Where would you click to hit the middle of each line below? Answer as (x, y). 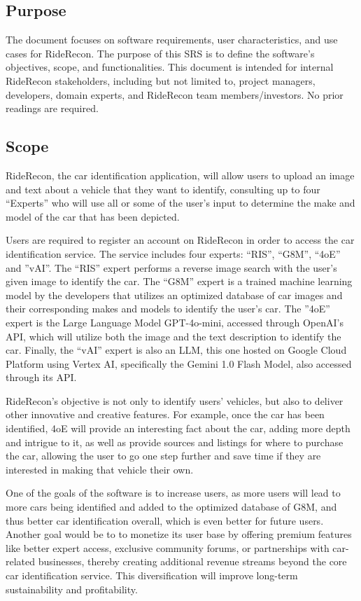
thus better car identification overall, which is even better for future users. (165, 520)
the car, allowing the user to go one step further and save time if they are (163, 456)
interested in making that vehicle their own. (100, 469)
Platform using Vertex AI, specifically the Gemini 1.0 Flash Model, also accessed (179, 363)
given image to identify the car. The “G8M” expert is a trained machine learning (179, 281)
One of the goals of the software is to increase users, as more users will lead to (173, 493)
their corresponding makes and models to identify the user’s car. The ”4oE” (168, 309)
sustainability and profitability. (72, 589)
